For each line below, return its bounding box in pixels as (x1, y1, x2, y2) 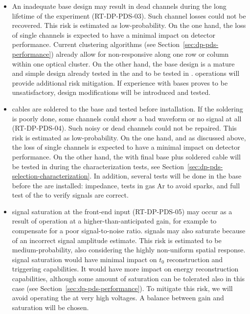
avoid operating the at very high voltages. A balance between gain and (12, 292, 224, 303)
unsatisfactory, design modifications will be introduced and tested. (12, 87, 211, 97)
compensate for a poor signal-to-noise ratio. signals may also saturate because (12, 225, 246, 236)
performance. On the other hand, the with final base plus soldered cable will (12, 151, 241, 161)
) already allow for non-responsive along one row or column (51, 48, 229, 59)
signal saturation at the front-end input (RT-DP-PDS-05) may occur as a (12, 206, 232, 216)
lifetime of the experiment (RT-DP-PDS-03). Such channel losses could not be (12, 10, 246, 21)
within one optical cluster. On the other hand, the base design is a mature (12, 58, 235, 68)
